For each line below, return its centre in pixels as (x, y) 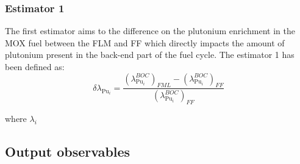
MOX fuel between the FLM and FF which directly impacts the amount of (145, 42)
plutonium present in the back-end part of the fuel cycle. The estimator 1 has (150, 55)
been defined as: (35, 66)
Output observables (68, 152)
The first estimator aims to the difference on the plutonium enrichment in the (150, 31)
